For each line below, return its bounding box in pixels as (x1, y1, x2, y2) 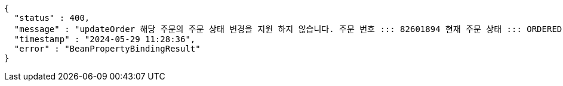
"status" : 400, (14, 13, 90, 23)
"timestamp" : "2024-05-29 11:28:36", (14, 34, 196, 44)
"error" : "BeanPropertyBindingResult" (14, 44, 201, 53)
